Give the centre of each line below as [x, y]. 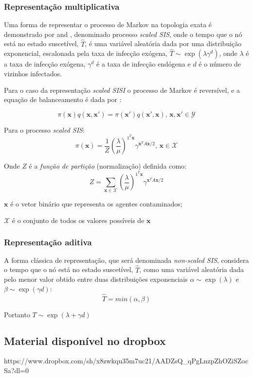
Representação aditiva [48, 242]
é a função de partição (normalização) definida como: [108, 166]
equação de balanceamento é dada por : [63, 99]
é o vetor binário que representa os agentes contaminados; [96, 204]
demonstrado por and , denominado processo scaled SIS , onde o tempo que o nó [123, 34]
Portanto [17, 314]
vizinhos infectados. [33, 74]
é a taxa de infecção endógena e [144, 64]
